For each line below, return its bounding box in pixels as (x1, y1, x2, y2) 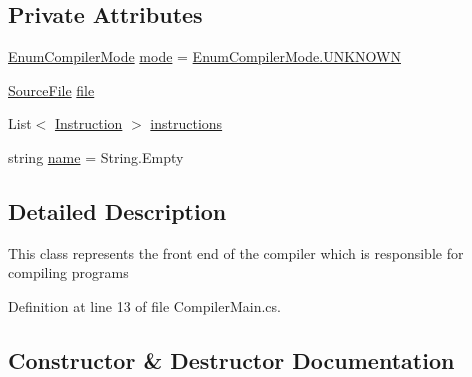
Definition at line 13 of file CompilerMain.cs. (8, 295, 281, 316)
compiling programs (8, 262, 129, 283)
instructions (150, 113, 223, 134)
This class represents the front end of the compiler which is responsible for (8, 242, 464, 263)
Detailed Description (8, 195, 227, 226)
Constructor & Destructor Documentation (8, 344, 455, 375)
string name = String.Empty (8, 146, 184, 167)
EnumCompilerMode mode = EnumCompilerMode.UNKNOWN (8, 46, 401, 67)
